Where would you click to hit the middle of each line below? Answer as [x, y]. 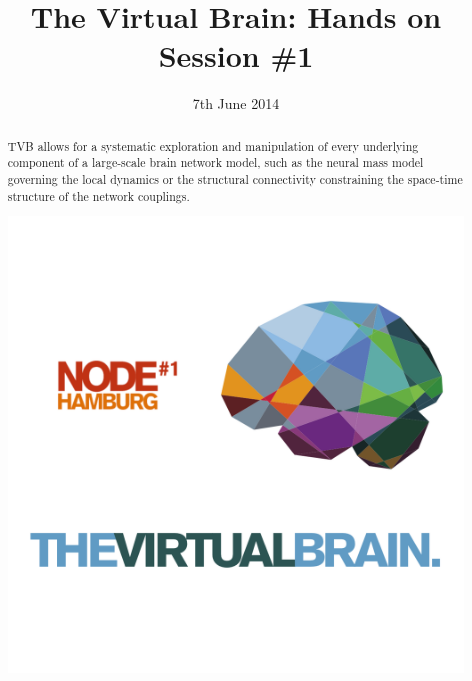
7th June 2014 [236, 103]
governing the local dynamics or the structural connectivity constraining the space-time [235, 179]
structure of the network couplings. [98, 195]
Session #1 [236, 55]
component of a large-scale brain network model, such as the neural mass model [215, 162]
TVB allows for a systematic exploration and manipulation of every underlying [213, 145]
